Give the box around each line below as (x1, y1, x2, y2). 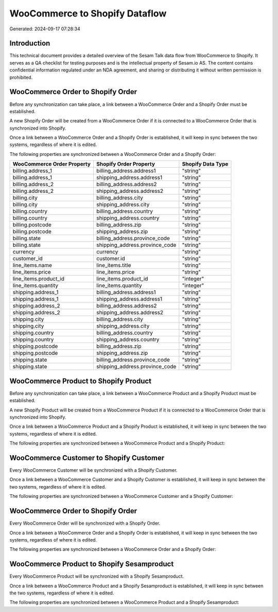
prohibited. (9, 74, 33, 80)
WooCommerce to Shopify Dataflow (9, 8, 167, 19)
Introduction (9, 39, 50, 48)
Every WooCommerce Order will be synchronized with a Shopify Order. (9, 520, 161, 527)
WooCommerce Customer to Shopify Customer (9, 453, 165, 462)
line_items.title (96, 262, 131, 269)
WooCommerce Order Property (12, 160, 91, 168)
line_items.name (12, 262, 53, 269)
